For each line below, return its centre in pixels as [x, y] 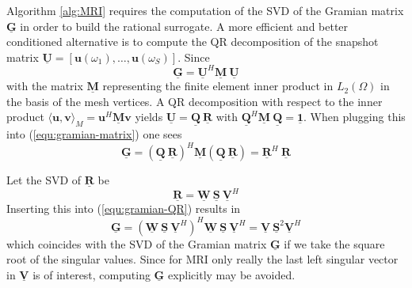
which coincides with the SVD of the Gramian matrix [137, 243]
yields [149, 117]
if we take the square [334, 243]
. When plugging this [355, 117]
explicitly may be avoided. [231, 274]
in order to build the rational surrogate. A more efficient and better [184, 26]
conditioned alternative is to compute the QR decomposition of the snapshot [193, 42]
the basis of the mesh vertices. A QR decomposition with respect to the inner [195, 101]
